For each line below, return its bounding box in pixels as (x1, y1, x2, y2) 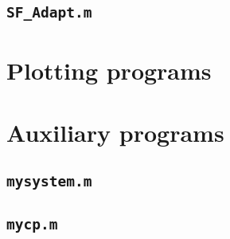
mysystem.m (6, 172, 92, 190)
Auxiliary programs (6, 116, 224, 148)
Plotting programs (6, 53, 212, 86)
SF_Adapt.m (6, 4, 92, 22)
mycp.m (6, 215, 58, 233)
